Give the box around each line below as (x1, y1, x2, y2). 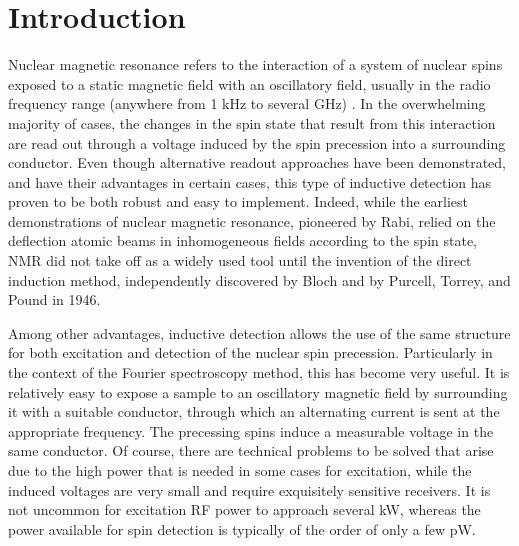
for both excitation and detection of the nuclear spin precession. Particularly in (8, 342, 493, 363)
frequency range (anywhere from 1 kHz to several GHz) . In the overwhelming (8, 93, 486, 114)
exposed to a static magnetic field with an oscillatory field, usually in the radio (8, 73, 491, 94)
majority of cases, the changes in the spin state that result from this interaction (8, 112, 496, 133)
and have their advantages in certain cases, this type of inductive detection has (8, 171, 492, 192)
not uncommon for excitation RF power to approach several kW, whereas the (8, 499, 481, 520)
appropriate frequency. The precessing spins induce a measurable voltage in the (8, 420, 494, 441)
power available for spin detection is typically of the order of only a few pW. (8, 518, 476, 539)
